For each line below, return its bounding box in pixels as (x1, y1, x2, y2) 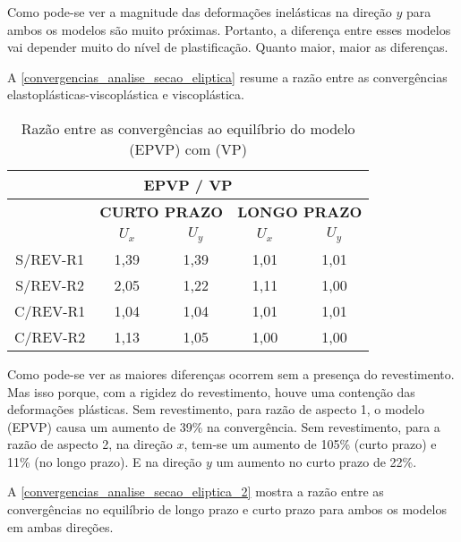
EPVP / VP (143, 174, 233, 195)
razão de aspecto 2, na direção (7, 435, 173, 453)
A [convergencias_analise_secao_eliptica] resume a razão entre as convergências (7, 67, 448, 86)
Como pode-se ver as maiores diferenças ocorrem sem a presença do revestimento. (7, 364, 455, 383)
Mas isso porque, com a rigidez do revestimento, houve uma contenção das (7, 382, 415, 401)
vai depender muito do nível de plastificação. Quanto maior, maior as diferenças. (7, 38, 448, 56)
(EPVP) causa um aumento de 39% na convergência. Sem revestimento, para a (7, 417, 440, 436)
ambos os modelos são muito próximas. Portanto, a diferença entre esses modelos (7, 20, 451, 38)
